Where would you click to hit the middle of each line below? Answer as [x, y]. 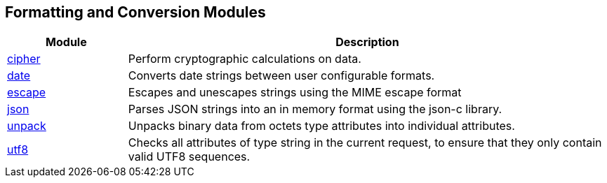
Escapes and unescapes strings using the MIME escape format [295, 93]
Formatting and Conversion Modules [135, 12]
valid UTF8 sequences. [189, 157]
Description [367, 42]
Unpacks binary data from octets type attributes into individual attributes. [321, 126]
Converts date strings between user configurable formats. [281, 76]
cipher [24, 59]
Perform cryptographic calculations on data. [245, 59]
